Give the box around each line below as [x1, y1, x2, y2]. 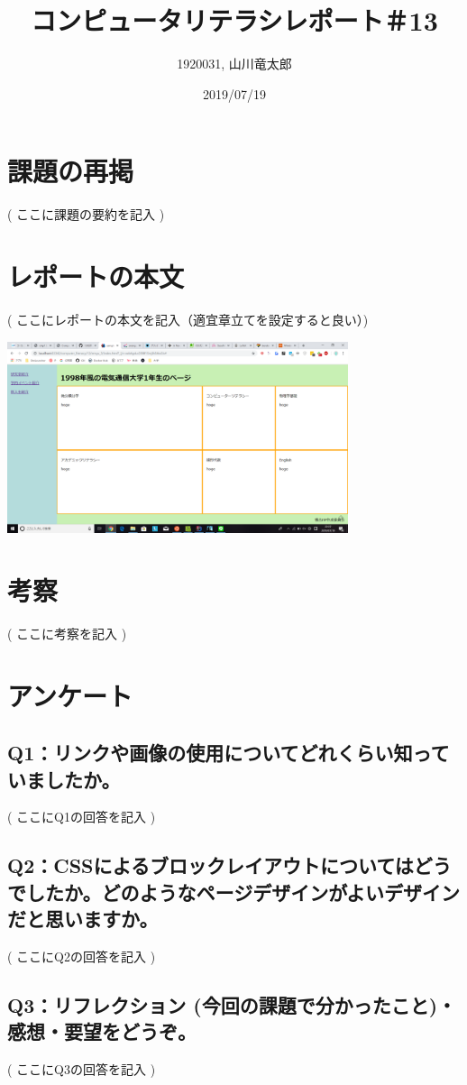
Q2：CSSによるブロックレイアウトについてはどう [7, 851, 452, 879]
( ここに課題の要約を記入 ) [7, 205, 165, 224]
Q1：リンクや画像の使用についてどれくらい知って [7, 739, 450, 767]
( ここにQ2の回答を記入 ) [7, 947, 156, 965]
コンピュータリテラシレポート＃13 [31, 2, 438, 39]
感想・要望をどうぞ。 [7, 1017, 197, 1045]
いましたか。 [7, 765, 121, 793]
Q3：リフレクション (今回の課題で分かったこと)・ [7, 990, 457, 1018]
